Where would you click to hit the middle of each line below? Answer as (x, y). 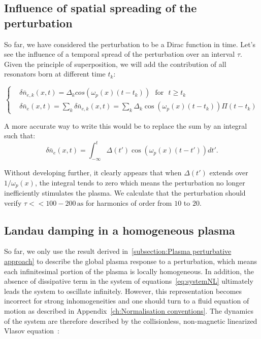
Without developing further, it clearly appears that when (93, 173)
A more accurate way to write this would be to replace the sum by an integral (126, 125)
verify (13, 202)
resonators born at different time (55, 74)
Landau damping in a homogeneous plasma (120, 230)
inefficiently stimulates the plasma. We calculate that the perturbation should (125, 193)
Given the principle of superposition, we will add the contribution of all (115, 64)
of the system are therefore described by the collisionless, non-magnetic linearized (131, 321)
